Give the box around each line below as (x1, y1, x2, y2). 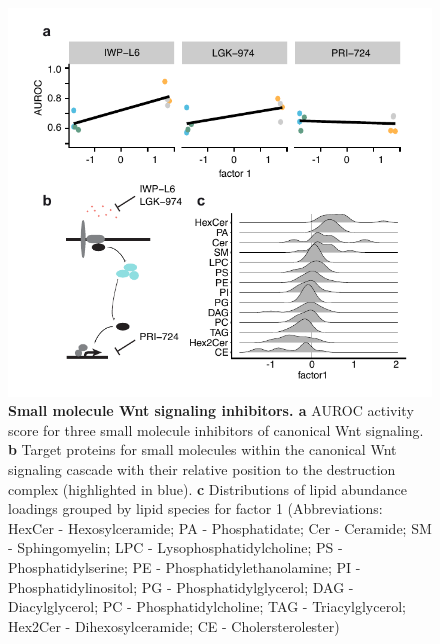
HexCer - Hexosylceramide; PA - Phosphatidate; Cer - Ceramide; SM (8, 517, 432, 538)
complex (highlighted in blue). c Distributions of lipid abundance (8, 478, 407, 499)
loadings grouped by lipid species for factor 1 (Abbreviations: (8, 498, 383, 519)
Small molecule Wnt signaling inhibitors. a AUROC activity (8, 400, 414, 421)
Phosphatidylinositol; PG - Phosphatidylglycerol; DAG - (8, 576, 354, 597)
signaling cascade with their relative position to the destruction (8, 459, 396, 480)
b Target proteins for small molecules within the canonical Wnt (8, 439, 397, 460)
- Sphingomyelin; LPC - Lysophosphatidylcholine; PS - (8, 537, 343, 558)
